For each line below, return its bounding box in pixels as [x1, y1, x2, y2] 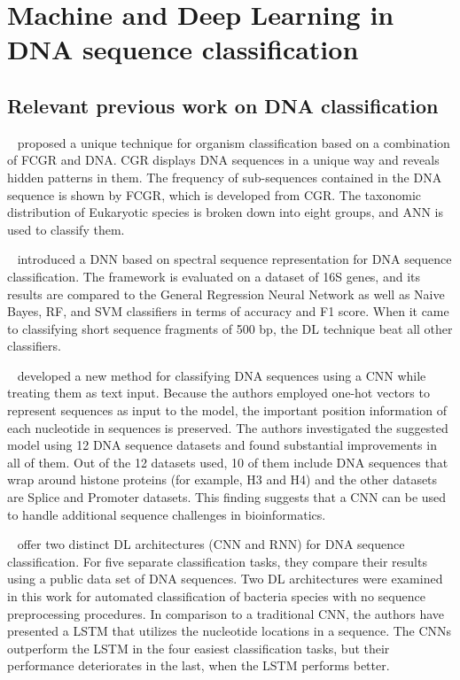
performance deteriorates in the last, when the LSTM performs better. [7, 656, 390, 675]
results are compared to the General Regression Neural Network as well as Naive [7, 284, 445, 303]
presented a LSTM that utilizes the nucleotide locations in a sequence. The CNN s [7, 622, 452, 640]
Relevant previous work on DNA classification [7, 91, 439, 119]
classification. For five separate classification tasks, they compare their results [7, 552, 427, 570]
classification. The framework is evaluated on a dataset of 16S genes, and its [7, 267, 421, 285]
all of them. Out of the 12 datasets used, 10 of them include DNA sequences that [7, 452, 448, 471]
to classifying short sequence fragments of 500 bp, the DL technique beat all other [7, 319, 453, 337]
